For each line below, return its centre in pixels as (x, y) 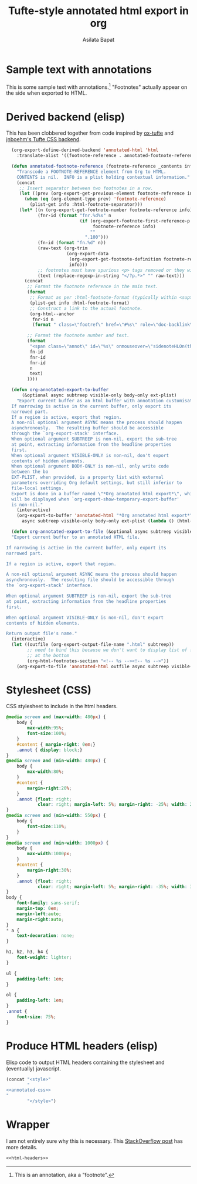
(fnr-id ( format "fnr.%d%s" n (74, 215)
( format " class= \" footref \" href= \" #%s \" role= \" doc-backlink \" (113, 325)
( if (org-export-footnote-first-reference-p (135, 221)
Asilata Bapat (98, 39)
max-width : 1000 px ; (50, 854)
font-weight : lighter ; (44, 958)
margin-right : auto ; (40, 919)
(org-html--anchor (52, 314)
